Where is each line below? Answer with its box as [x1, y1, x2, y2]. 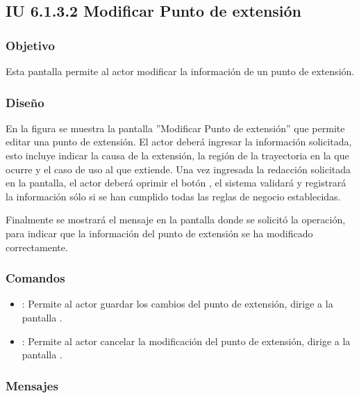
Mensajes [6, 376, 58, 394]
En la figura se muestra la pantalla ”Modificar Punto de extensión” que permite [6, 120, 345, 135]
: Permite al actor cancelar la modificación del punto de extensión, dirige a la [22, 333, 351, 348]
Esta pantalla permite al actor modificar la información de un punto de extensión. [6, 64, 355, 78]
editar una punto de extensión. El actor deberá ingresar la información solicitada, [6, 134, 352, 149]
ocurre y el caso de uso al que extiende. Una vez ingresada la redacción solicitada [6, 161, 351, 176]
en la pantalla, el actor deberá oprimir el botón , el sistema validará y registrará [6, 175, 347, 190]
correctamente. [6, 239, 68, 254]
